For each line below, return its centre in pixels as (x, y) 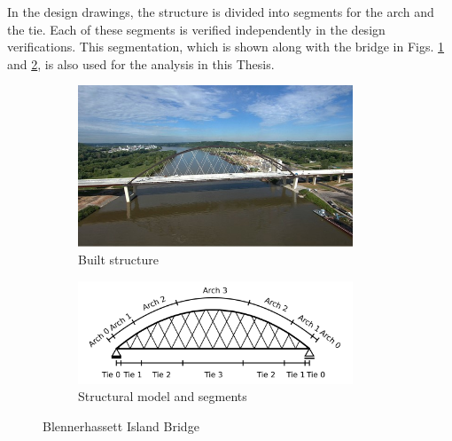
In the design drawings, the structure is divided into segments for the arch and (221, 12)
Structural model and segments (163, 396)
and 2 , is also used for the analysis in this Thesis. (141, 63)
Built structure (118, 259)
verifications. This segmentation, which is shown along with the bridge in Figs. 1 (226, 47)
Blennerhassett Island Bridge (121, 425)
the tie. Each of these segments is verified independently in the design (196, 29)
